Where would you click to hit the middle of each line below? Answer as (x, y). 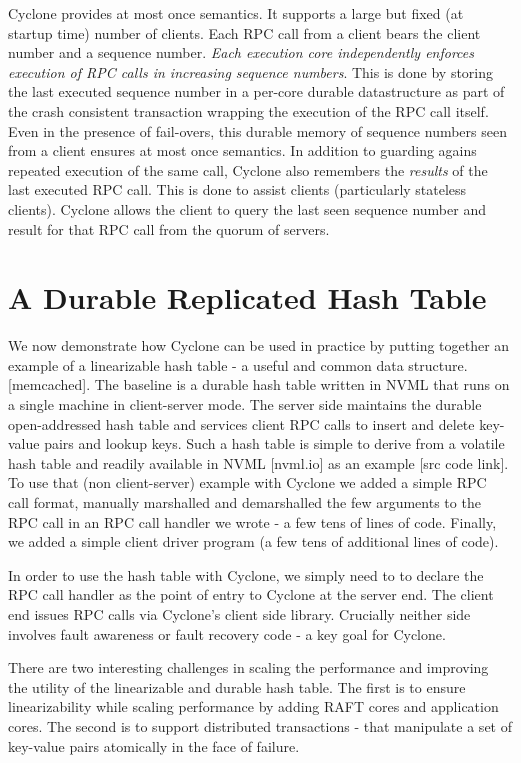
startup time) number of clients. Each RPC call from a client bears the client (244, 32)
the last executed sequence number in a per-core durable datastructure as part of (256, 91)
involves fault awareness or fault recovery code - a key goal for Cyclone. (227, 633)
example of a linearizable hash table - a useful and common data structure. (238, 364)
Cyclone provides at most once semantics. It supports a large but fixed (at (236, 13)
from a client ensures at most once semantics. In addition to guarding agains (242, 150)
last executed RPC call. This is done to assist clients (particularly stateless (237, 189)
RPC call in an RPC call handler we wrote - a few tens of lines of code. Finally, (252, 521)
